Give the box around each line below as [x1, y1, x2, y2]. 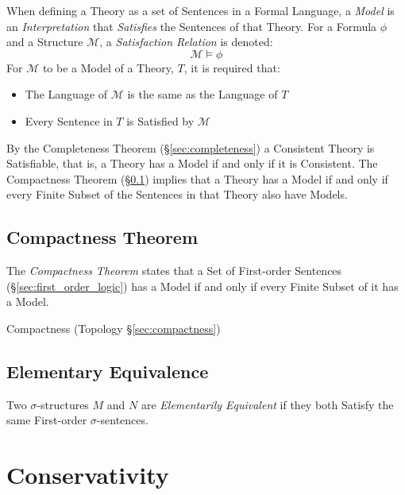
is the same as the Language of [127, 86, 278, 102]
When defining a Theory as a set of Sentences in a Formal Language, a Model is [6, 2, 395, 18]
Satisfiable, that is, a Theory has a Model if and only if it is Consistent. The [6, 155, 378, 172]
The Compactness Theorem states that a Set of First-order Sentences [6, 262, 342, 279]
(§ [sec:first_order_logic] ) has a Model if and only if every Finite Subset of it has [6, 277, 399, 294]
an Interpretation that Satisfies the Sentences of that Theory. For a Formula [6, 17, 377, 34]
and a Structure [6, 33, 83, 50]
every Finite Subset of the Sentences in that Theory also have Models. [6, 186, 348, 203]
